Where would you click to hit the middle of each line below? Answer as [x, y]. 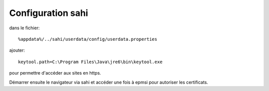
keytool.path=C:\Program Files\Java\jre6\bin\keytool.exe [90, 62]
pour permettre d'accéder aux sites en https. [55, 73]
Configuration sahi [49, 13]
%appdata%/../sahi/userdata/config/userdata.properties [88, 39]
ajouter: [17, 50]
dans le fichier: [24, 28]
